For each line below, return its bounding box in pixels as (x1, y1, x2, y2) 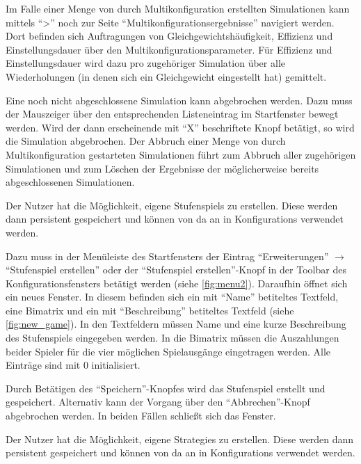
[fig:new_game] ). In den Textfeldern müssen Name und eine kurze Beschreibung (6, 317, 346, 331)
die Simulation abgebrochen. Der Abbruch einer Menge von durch (6, 134, 286, 148)
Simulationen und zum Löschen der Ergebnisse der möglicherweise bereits (6, 161, 319, 175)
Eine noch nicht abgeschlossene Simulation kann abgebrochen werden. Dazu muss (6, 93, 353, 107)
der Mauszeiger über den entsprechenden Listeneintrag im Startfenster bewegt (6, 106, 339, 121)
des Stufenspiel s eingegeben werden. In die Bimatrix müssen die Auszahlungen (6, 330, 339, 345)
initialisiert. (91, 358, 141, 372)
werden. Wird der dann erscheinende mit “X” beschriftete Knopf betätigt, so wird (6, 120, 355, 134)
